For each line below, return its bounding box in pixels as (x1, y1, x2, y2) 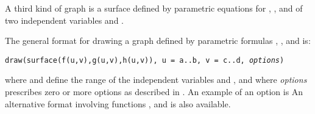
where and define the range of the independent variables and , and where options (5, 73, 307, 86)
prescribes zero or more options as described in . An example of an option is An (5, 85, 303, 98)
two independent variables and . (5, 13, 124, 26)
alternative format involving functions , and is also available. (5, 97, 231, 110)
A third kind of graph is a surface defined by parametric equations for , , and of (5, 2, 303, 14)
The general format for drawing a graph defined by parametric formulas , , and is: (5, 34, 311, 47)
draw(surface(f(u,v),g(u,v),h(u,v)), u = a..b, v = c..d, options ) (5, 55, 285, 65)
